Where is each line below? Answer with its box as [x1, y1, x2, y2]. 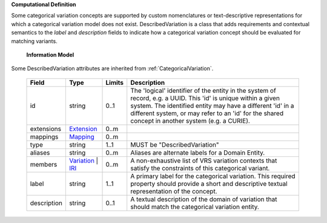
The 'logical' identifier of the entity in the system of [130, 86, 277, 95]
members [30, 160, 58, 168]
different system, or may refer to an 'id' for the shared [130, 109, 284, 118]
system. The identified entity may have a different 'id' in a [130, 101, 294, 110]
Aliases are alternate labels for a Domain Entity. [130, 148, 265, 157]
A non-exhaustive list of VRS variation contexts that [130, 156, 277, 165]
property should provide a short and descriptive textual [130, 179, 288, 188]
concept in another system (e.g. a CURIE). [130, 116, 251, 125]
